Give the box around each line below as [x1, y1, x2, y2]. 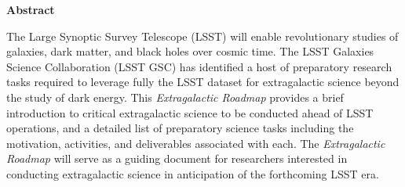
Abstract [6, 2, 55, 17]
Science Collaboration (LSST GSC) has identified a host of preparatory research [6, 58, 392, 74]
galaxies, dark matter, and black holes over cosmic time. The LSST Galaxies [6, 43, 374, 59]
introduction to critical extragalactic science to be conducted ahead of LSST [6, 104, 374, 120]
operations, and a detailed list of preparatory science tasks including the [6, 120, 354, 136]
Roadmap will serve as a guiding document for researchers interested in [6, 150, 348, 167]
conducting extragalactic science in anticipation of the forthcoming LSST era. [6, 165, 379, 182]
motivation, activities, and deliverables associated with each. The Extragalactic [6, 135, 385, 151]
